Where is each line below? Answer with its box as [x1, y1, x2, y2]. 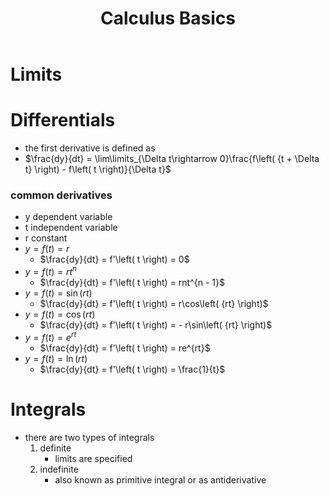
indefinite [39, 463, 79, 475]
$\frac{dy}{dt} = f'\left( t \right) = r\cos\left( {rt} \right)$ [39, 298, 269, 310]
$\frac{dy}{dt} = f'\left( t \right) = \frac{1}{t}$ [39, 363, 226, 375]
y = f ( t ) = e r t [24, 330, 77, 343]
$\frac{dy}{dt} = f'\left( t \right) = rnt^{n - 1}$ [39, 277, 225, 289]
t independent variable [24, 222, 118, 234]
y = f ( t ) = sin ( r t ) [24, 287, 93, 299]
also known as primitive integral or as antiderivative [54, 473, 267, 486]
